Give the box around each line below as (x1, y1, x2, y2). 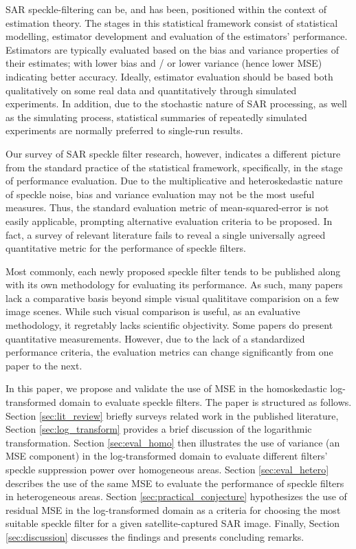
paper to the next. (5, 358, 82, 372)
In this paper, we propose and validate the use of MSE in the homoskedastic (5, 381, 327, 396)
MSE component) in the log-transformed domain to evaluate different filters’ (5, 449, 328, 463)
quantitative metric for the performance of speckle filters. (5, 241, 246, 255)
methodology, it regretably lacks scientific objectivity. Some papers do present (5, 318, 333, 332)
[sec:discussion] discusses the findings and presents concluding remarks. (5, 529, 304, 543)
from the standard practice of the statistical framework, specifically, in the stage (5, 160, 343, 174)
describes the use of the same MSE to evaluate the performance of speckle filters (5, 475, 344, 490)
